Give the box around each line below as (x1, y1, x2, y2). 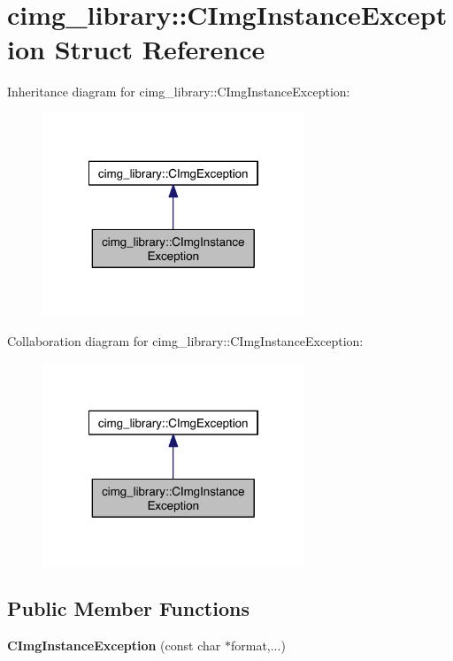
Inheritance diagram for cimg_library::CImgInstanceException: (7, 82, 350, 101)
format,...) (230, 635, 286, 654)
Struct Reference (54, 31, 265, 67)
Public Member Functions (7, 595, 250, 622)
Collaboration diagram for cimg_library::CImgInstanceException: (7, 331, 364, 350)
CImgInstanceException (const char (7, 635, 221, 654)
